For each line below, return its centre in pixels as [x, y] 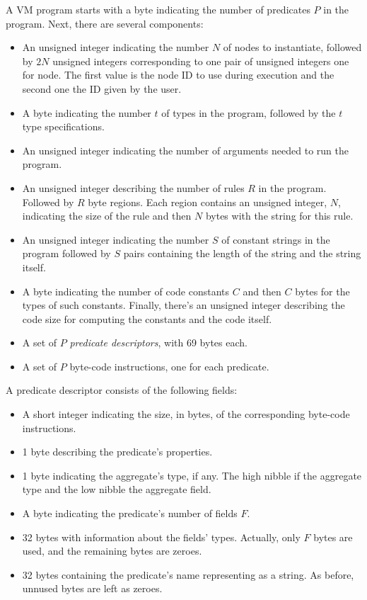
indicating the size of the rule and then [107, 216]
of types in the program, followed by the [249, 112]
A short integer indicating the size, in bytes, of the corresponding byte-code [186, 414]
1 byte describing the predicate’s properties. [117, 452]
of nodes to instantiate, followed [292, 47]
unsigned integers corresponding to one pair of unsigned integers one [201, 61]
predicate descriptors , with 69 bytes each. [158, 343]
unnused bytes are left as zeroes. [92, 588]
